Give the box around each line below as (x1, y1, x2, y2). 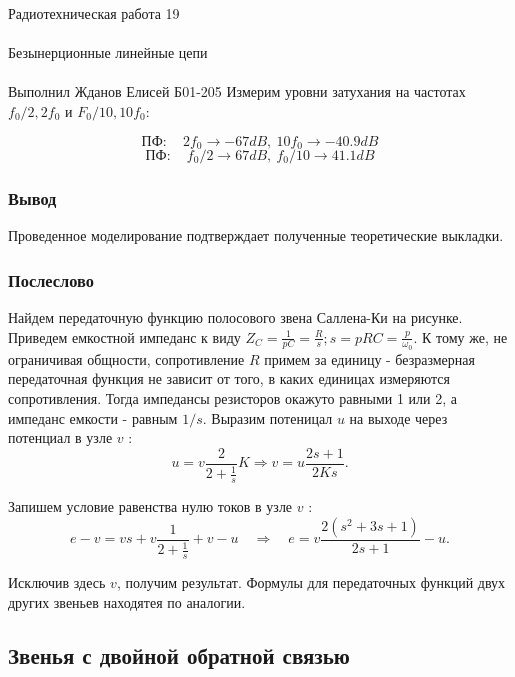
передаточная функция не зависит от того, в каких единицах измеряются (8, 368, 450, 389)
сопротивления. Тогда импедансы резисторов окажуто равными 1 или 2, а (8, 388, 457, 409)
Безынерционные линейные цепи (8, 42, 208, 63)
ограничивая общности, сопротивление (8, 348, 245, 369)
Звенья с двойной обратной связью (8, 640, 350, 671)
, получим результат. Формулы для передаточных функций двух (116, 571, 506, 592)
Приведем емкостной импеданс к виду (8, 326, 241, 347)
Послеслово (8, 267, 94, 292)
